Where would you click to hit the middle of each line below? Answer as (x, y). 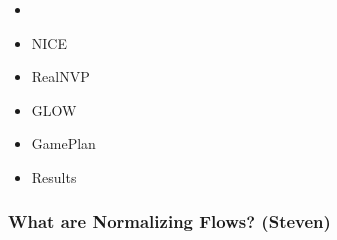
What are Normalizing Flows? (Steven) (169, 221)
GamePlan (63, 143)
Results (54, 176)
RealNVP (60, 76)
